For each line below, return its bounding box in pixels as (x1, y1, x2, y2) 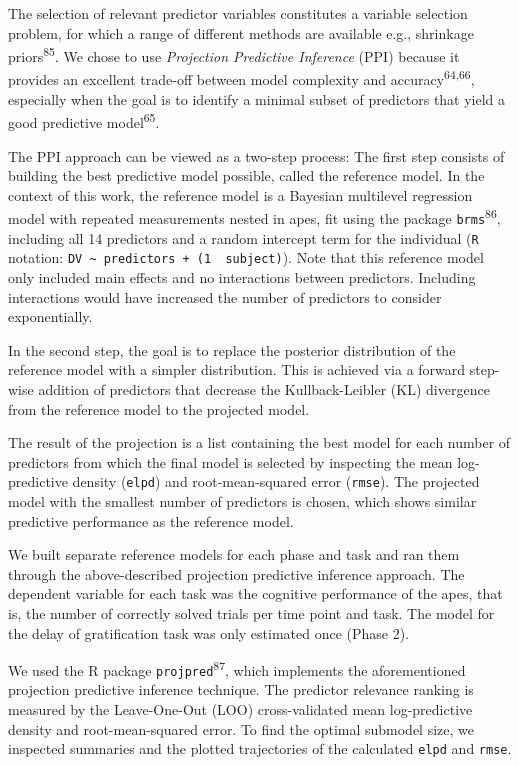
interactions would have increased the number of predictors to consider (8, 286, 442, 307)
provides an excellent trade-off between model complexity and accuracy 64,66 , (8, 66, 475, 90)
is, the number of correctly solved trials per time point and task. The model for (8, 602, 495, 623)
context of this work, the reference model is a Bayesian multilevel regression (8, 184, 473, 205)
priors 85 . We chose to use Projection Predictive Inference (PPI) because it (8, 43, 460, 66)
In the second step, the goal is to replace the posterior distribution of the (8, 339, 456, 360)
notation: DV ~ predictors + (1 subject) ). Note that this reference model (8, 247, 484, 268)
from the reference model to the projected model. (8, 398, 310, 419)
